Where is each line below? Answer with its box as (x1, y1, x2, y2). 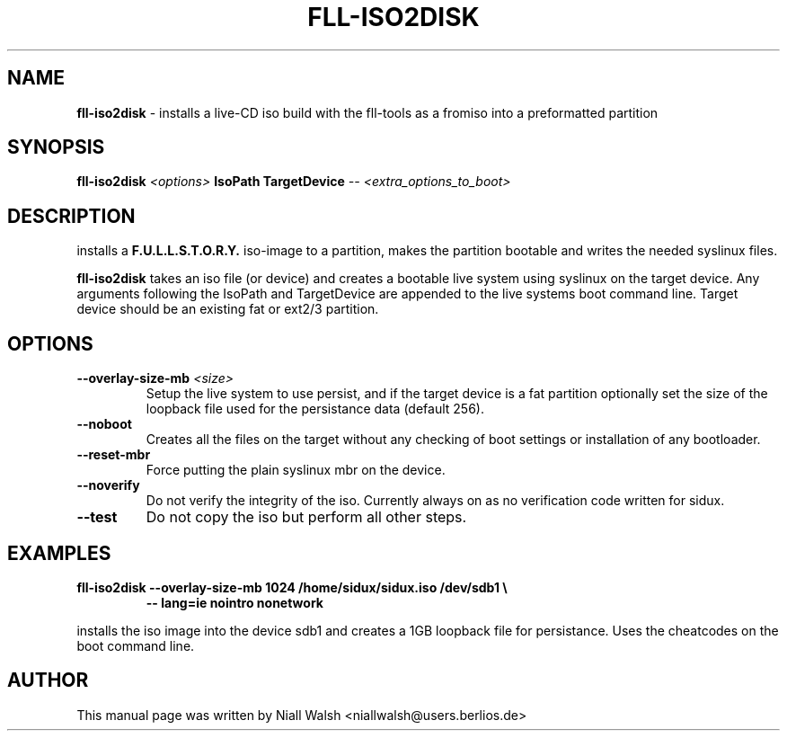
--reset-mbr (76, 447, 151, 463)
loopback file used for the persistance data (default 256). (146, 401, 484, 417)
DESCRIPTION (7, 204, 136, 227)
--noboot (76, 416, 132, 432)
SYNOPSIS (7, 136, 105, 159)
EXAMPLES (7, 541, 111, 565)
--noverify (76, 477, 140, 493)
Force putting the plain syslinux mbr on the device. (146, 462, 446, 478)
